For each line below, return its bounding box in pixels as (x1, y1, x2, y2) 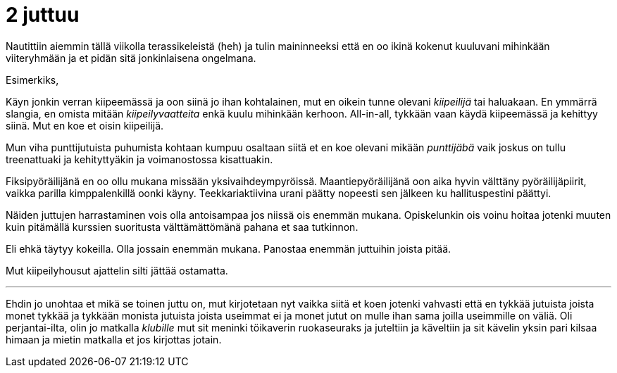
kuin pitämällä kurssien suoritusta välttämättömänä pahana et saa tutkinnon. (6, 220, 359, 233)
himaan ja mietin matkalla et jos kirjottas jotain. (6, 333, 222, 346)
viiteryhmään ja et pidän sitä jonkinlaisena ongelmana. (6, 51, 256, 64)
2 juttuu (6, 3, 80, 27)
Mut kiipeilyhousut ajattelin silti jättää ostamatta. (6, 264, 228, 277)
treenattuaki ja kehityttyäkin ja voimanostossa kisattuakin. (6, 153, 273, 165)
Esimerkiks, (6, 73, 59, 86)
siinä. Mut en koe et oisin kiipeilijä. (6, 119, 164, 132)
